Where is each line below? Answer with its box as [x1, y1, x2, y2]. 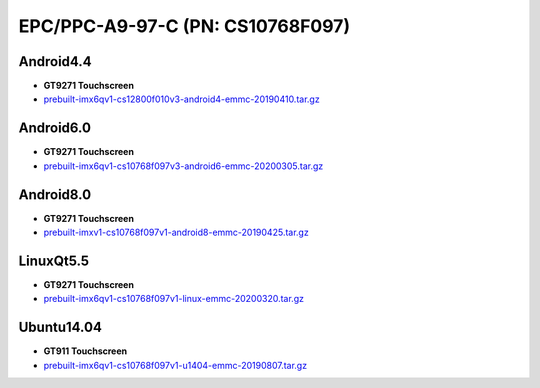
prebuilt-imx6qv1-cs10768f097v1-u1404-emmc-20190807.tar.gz [43, 359, 308, 371]
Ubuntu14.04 [18, 319, 102, 336]
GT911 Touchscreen [43, 345, 128, 357]
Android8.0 [18, 186, 92, 203]
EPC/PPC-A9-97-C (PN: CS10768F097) [18, 15, 350, 37]
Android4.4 [18, 53, 92, 70]
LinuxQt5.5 [18, 252, 90, 269]
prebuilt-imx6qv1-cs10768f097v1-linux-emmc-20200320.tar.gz [43, 293, 305, 305]
